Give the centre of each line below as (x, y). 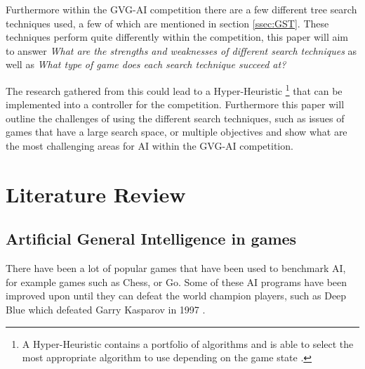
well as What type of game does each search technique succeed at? (146, 64)
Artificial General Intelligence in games (151, 239)
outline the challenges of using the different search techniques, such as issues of (175, 118)
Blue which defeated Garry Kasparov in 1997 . (106, 309)
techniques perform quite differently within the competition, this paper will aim (177, 37)
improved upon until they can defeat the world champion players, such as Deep (176, 296)
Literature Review (96, 194)
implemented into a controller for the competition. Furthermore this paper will (175, 104)
